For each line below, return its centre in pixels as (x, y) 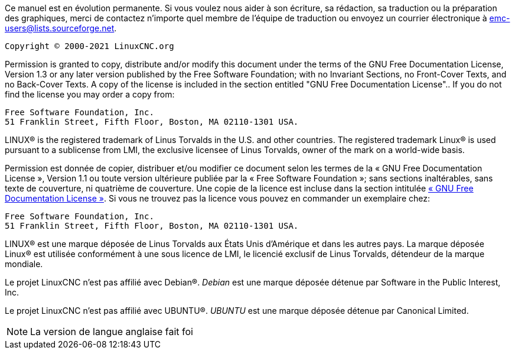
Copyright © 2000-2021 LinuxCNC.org (89, 46)
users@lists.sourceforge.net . (61, 28)
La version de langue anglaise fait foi (112, 332)
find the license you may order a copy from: (90, 94)
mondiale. (24, 264)
